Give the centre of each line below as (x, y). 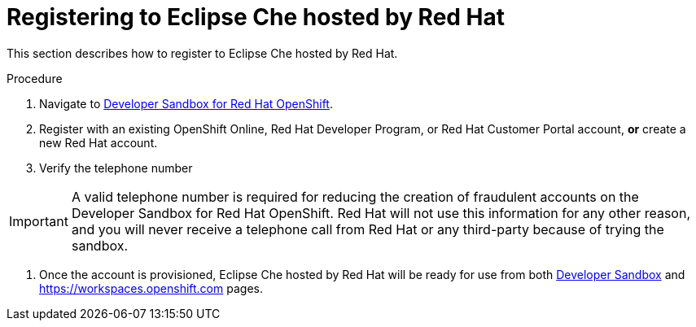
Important (39, 221)
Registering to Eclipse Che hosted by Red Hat (256, 17)
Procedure (35, 78)
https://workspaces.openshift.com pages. (151, 288)
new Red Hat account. (98, 142)
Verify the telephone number (116, 168)
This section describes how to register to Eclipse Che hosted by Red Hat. (202, 53)
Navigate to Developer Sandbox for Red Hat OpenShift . (186, 103)
